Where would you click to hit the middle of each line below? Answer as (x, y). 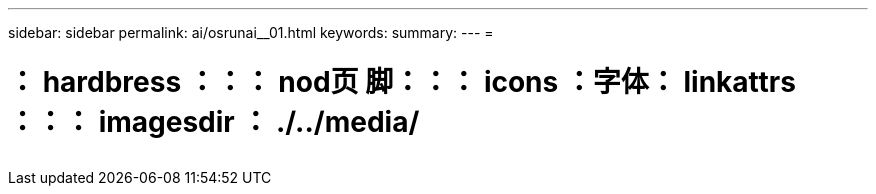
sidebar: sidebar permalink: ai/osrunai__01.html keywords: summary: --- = (251, 32)
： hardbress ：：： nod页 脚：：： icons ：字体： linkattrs (402, 81)
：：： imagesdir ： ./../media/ (214, 121)
